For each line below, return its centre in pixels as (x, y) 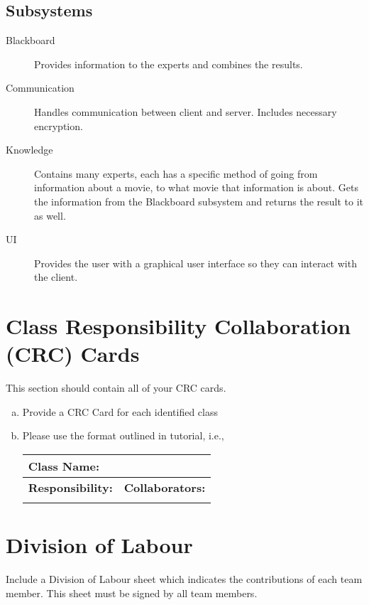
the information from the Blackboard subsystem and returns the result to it (199, 201)
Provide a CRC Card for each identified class (120, 411)
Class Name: (64, 466)
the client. (56, 277)
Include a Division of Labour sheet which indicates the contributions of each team (184, 579)
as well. (50, 215)
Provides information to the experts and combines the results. (169, 64)
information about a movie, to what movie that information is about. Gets (196, 187)
